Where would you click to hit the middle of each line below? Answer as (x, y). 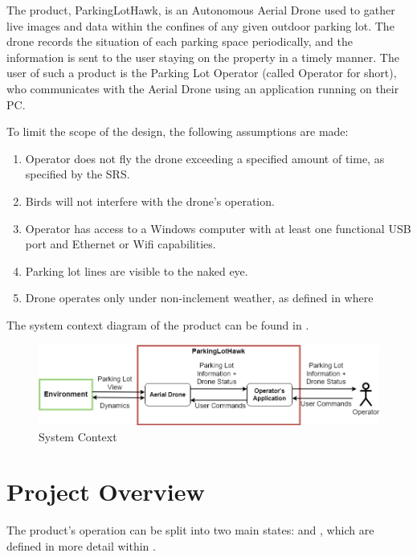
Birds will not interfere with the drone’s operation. (150, 201)
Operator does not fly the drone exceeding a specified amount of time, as (205, 158)
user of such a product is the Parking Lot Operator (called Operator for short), (202, 73)
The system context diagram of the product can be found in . (158, 324)
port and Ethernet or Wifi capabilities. (121, 244)
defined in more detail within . (81, 545)
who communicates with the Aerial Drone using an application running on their (203, 88)
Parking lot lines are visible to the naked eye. (137, 270)
